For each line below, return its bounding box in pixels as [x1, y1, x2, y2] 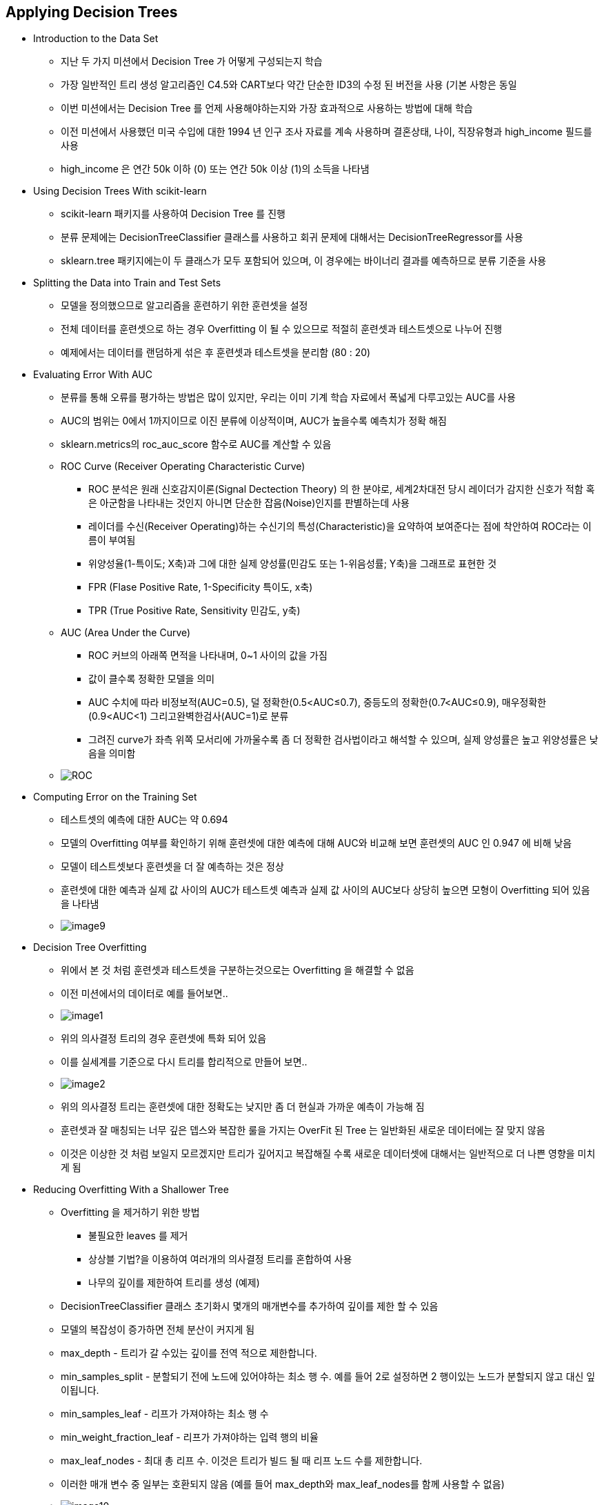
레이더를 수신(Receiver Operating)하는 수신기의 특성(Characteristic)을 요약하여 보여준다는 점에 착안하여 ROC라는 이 [88, 520, 592, 533]
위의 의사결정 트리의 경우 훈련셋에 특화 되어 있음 [61, 1032, 267, 1045]
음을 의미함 [88, 747, 136, 760]
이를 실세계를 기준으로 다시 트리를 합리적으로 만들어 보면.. [61, 1056, 308, 1068]
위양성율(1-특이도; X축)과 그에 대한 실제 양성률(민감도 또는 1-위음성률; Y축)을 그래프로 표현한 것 [88, 558, 497, 570]
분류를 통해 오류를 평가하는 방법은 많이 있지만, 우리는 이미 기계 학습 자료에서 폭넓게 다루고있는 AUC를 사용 [61, 391, 516, 404]
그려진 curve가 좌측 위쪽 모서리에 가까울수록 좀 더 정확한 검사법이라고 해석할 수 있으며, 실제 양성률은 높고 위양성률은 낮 [88, 734, 598, 746]
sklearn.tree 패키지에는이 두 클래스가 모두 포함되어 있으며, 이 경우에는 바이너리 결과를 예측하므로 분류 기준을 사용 [61, 255, 547, 267]
